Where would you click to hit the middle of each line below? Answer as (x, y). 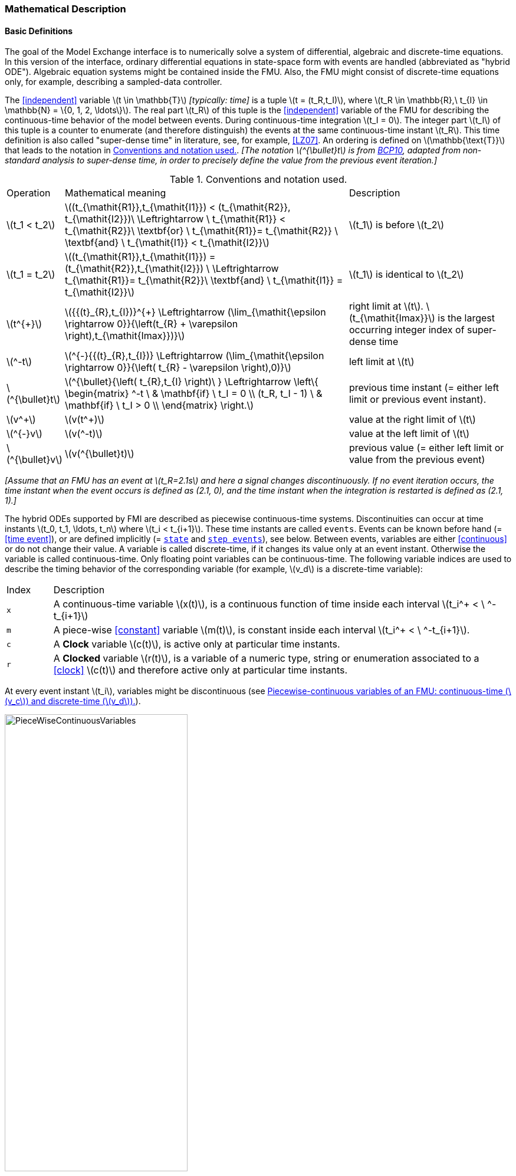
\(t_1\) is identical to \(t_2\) (406, 275)
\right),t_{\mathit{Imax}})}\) (125, 336)
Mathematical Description (65, 9)
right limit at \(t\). (386, 306)
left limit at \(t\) (382, 362)
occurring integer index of (407, 330)
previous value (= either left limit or (426, 448)
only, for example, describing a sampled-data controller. (114, 82)
